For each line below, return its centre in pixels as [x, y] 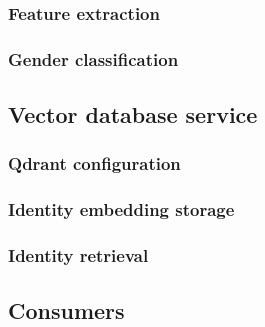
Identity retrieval [78, 255]
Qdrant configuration [94, 163]
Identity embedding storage [121, 209]
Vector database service [133, 114]
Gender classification [93, 58]
